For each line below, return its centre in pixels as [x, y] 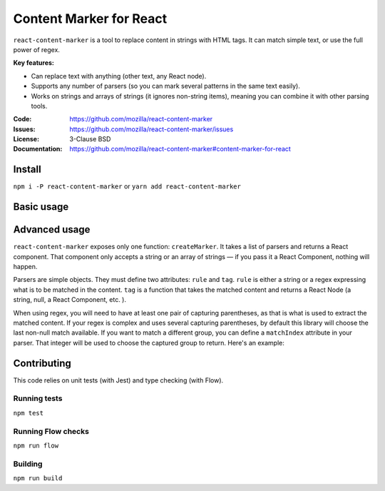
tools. [39, 106]
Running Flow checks [51, 431]
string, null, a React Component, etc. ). [70, 300]
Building [28, 464]
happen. [25, 267]
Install [27, 169]
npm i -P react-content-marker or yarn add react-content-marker [127, 186]
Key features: [34, 63]
